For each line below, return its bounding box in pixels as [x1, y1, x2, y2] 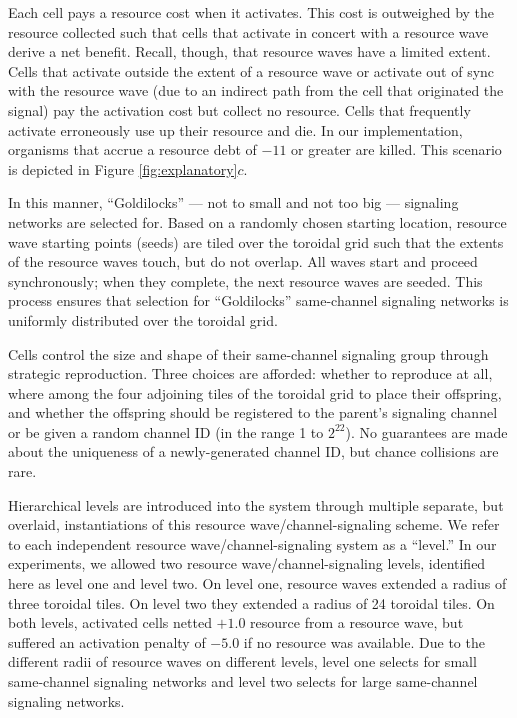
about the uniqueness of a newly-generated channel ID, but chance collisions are [8, 441, 499, 462]
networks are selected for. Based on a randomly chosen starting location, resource [8, 211, 507, 232]
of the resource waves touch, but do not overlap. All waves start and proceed [8, 251, 478, 272]
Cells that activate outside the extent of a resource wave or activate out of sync [8, 60, 495, 81]
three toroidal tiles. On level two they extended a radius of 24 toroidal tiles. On [8, 592, 495, 613]
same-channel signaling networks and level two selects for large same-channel [8, 671, 478, 691]
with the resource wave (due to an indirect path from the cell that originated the [8, 80, 504, 101]
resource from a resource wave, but [250, 612, 464, 633]
